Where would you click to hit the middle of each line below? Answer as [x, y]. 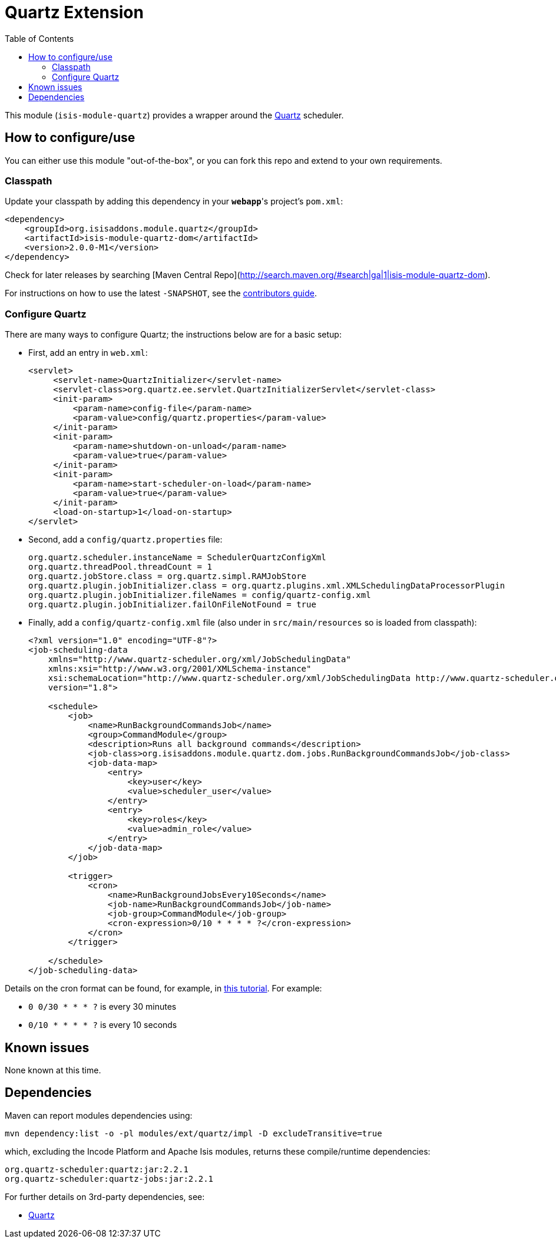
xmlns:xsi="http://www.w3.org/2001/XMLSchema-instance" [180, 669]
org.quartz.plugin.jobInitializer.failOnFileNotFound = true [172, 605]
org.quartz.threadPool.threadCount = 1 [120, 567]
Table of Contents [39, 38]
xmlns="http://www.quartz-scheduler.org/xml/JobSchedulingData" [199, 659]
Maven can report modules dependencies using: [99, 1115]
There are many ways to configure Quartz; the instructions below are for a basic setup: [173, 335]
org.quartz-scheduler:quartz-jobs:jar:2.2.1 [109, 1178]
